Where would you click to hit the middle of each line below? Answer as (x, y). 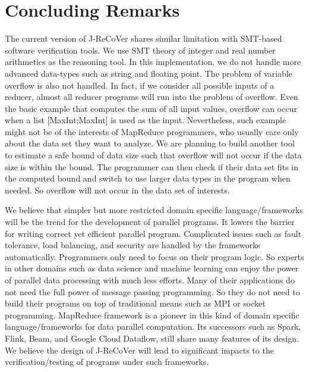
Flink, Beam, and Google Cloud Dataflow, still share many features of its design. (152, 338)
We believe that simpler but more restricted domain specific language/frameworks (154, 210)
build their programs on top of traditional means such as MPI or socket (135, 303)
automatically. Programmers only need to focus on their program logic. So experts (154, 256)
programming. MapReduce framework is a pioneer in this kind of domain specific (152, 315)
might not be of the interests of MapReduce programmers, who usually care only (152, 131)
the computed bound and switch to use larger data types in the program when (148, 178)
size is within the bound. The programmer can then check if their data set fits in (152, 166)
